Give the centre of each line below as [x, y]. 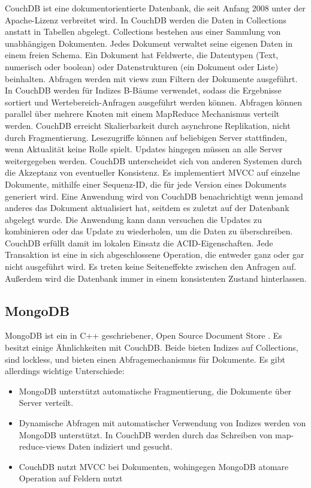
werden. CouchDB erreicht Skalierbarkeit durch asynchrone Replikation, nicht [148, 125]
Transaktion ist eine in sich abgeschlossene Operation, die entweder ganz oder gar [155, 254]
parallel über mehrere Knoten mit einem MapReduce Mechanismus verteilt [142, 114]
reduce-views [42, 446]
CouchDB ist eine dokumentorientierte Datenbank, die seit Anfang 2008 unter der [155, 8]
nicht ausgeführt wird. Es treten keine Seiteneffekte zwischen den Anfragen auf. [151, 266]
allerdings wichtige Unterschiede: [65, 371]
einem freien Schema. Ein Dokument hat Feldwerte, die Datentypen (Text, [142, 55]
